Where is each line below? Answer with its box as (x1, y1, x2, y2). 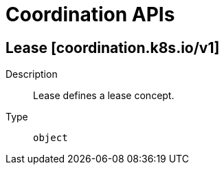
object (33, 132, 68, 144)
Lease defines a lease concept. (33, 89, 175, 102)
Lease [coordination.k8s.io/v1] (5, 39, 220, 56)
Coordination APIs (5, 3, 175, 26)
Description (5, 68, 58, 81)
